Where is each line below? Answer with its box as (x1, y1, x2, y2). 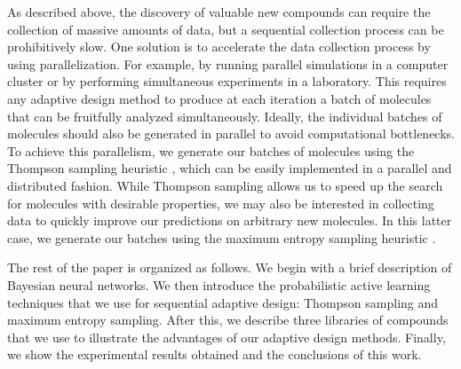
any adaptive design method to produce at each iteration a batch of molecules (7, 89, 432, 107)
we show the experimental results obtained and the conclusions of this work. (7, 345, 422, 364)
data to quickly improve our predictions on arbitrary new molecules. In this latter (7, 211, 452, 230)
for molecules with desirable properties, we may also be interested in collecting (7, 193, 434, 212)
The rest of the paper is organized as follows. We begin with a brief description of (7, 258, 452, 277)
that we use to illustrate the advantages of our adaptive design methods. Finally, (7, 327, 446, 346)
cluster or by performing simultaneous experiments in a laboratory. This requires (7, 72, 447, 90)
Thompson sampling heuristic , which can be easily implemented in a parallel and (7, 159, 452, 177)
